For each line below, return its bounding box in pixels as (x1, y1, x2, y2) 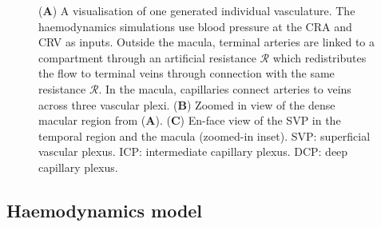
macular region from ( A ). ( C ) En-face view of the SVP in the (38, 112, 341, 129)
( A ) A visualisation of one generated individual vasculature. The (38, 2, 355, 18)
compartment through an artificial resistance (38, 49, 256, 66)
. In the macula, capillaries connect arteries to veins (98, 80, 351, 97)
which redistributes (272, 49, 367, 66)
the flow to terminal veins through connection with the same (38, 65, 335, 82)
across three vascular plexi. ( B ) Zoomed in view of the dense (38, 96, 335, 113)
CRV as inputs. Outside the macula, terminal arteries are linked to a (38, 34, 375, 50)
